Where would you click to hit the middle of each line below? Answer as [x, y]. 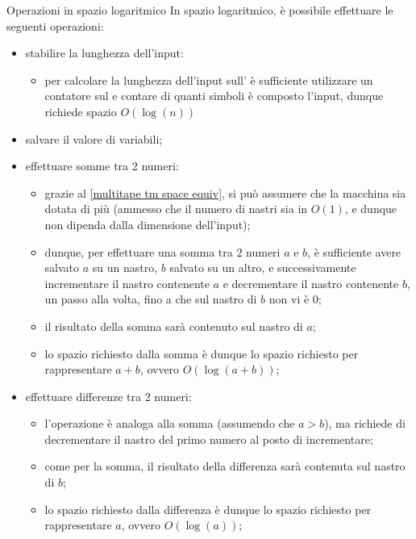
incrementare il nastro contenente [127, 283]
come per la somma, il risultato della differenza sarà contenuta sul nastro [225, 466]
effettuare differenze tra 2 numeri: [108, 396]
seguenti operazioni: [55, 25]
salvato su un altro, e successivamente [263, 267]
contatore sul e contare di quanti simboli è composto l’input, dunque [214, 96]
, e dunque [371, 209]
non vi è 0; [295, 299]
